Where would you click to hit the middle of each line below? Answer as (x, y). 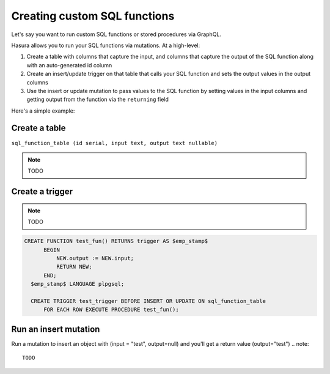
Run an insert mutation (56, 329)
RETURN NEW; (74, 267)
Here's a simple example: (43, 111)
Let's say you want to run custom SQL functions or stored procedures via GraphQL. (116, 34)
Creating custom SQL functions (93, 16)
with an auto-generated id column (69, 65)
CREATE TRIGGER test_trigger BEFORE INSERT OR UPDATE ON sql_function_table (148, 301)
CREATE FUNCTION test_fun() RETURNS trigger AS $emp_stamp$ (116, 241)
